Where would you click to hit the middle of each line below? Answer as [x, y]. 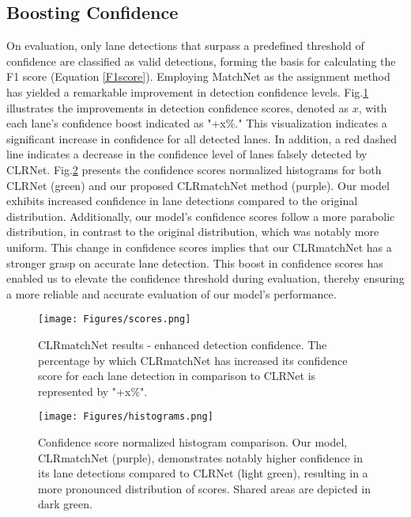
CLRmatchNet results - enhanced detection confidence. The [183, 344]
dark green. [65, 504]
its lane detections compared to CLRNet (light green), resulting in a [203, 473]
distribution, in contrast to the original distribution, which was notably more [193, 232]
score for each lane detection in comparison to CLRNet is [177, 376]
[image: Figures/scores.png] [115, 319]
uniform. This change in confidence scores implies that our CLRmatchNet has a [199, 247]
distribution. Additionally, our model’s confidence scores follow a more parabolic [201, 216]
